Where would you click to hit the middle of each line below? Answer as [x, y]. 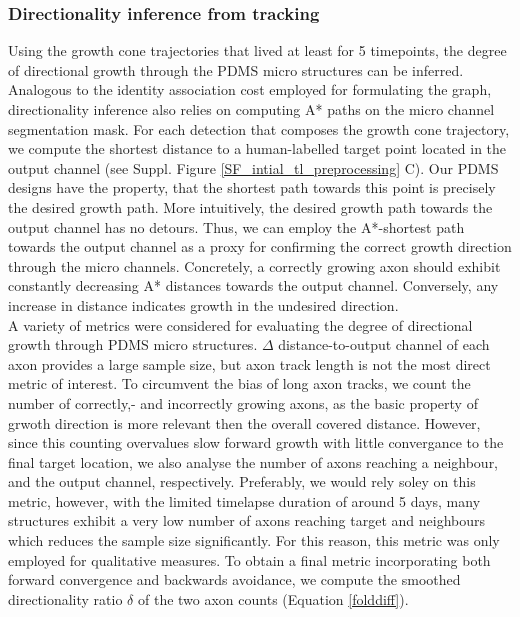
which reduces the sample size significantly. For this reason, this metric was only [254, 540]
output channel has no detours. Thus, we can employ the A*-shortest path [236, 226]
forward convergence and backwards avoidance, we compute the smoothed [234, 579]
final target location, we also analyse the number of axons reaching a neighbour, [253, 461]
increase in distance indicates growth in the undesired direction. [203, 304]
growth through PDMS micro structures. [133, 344]
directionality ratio [65, 598]
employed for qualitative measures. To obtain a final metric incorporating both [249, 559]
